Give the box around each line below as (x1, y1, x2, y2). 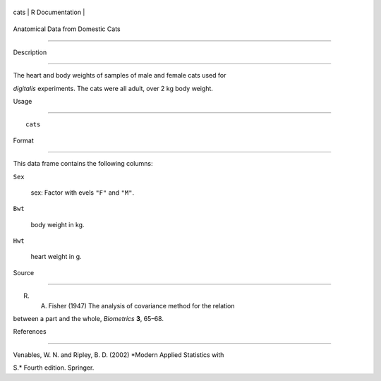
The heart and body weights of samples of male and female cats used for (13, 71, 226, 80)
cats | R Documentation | (13, 8, 85, 16)
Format (13, 136, 35, 145)
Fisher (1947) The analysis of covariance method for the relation (48, 301, 235, 310)
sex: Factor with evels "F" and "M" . (30, 188, 134, 197)
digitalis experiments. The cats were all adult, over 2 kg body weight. (13, 84, 213, 92)
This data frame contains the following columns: (13, 159, 153, 168)
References (13, 327, 47, 336)
